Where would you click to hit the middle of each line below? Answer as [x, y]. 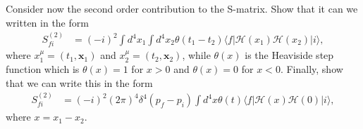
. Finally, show [312, 69]
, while [196, 55]
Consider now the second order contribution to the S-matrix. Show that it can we [182, 8]
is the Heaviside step [289, 55]
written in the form [47, 22]
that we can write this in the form [79, 82]
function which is [43, 69]
